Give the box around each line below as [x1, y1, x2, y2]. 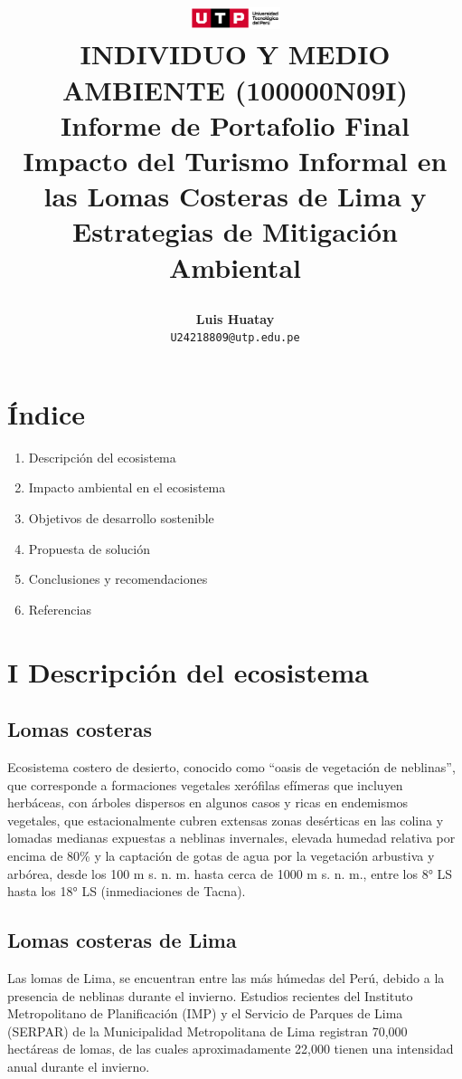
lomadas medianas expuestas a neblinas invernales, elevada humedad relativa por [7, 828, 456, 847]
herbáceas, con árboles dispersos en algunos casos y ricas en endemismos [7, 793, 409, 812]
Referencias [28, 599, 91, 618]
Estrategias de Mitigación [71, 213, 399, 250]
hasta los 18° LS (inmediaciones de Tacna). [7, 882, 246, 901]
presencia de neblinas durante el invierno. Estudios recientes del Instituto [7, 986, 413, 1005]
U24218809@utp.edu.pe [170, 331, 300, 345]
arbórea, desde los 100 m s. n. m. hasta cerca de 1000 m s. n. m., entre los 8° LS [7, 864, 453, 883]
